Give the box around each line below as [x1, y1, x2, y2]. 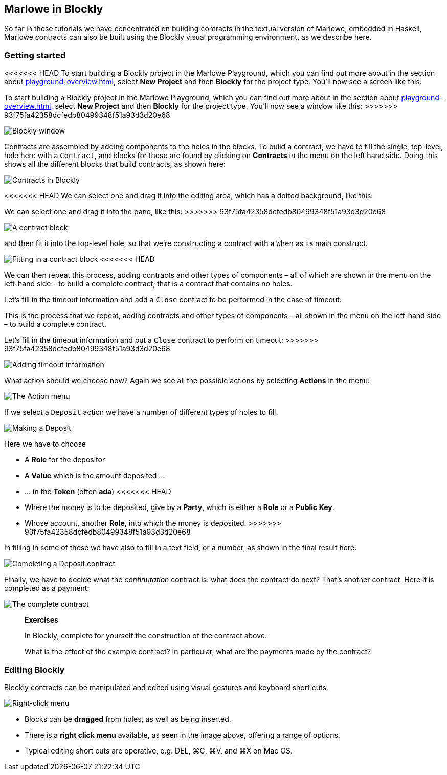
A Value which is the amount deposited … [25, 471, 165, 480]
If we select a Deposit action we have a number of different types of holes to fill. [4, 408, 278, 417]
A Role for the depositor [25, 455, 105, 464]
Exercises [25, 615, 59, 625]
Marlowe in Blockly [4, 3, 103, 15]
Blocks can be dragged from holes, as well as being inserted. [25, 714, 231, 723]
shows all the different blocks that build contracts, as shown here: [4, 160, 226, 169]
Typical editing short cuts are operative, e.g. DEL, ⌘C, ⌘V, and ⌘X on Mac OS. [25, 746, 293, 755]
